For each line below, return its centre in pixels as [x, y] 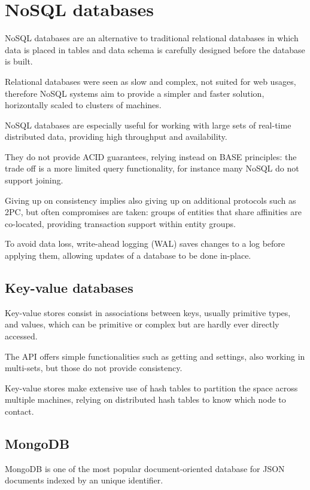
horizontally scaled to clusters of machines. [83, 105]
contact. [19, 411]
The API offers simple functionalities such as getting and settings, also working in [155, 356]
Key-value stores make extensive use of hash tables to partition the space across [151, 388]
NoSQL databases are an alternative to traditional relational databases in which [152, 38]
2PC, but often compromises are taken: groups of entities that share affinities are [153, 212]
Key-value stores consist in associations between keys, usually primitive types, [148, 312]
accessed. [21, 336]
